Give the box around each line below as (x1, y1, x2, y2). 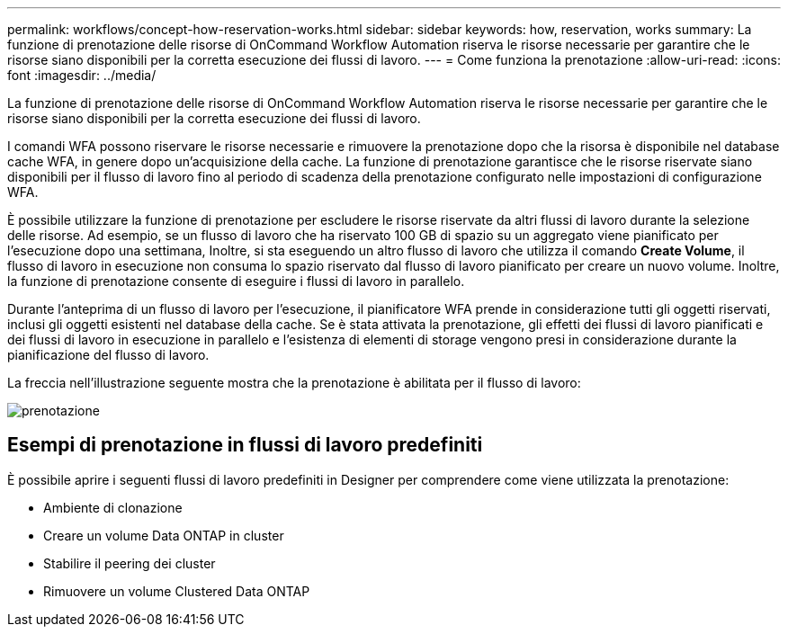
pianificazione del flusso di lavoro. (7, 347, 210, 362)
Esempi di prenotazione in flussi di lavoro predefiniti (7, 433, 483, 457)
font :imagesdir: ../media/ (7, 67, 157, 83)
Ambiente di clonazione (43, 499, 183, 515)
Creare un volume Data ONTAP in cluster (43, 527, 284, 543)
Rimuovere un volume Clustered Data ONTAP (43, 583, 310, 599)
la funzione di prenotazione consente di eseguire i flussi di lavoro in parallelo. (7, 273, 465, 289)
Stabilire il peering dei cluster (43, 555, 216, 571)
